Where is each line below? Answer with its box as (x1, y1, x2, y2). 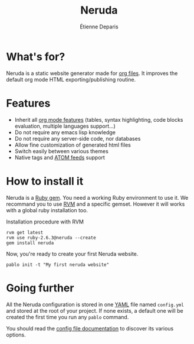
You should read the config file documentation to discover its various (6, 324, 174, 332)
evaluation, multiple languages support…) (14, 122, 116, 129)
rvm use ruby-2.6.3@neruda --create (6, 235, 96, 241)
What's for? (6, 50, 65, 63)
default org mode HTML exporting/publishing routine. (6, 76, 136, 83)
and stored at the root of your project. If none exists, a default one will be (6, 307, 184, 314)
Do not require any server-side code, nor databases (14, 135, 141, 142)
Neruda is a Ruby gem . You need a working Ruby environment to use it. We (6, 194, 189, 201)
